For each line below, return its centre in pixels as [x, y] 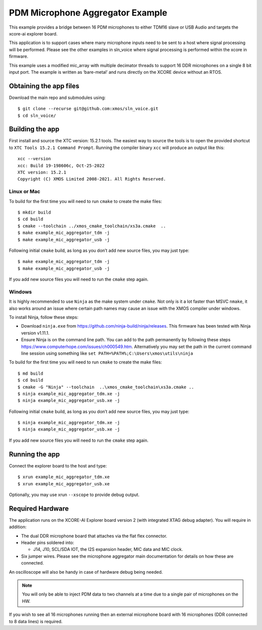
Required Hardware [39, 508]
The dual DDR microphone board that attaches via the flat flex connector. [94, 536]
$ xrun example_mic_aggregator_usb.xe [64, 484]
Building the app [34, 129]
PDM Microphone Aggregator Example [88, 13]
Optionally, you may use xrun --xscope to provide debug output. [74, 495]
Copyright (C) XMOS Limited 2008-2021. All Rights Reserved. [92, 179]
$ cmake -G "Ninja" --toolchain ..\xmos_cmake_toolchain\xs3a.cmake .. [106, 387]
